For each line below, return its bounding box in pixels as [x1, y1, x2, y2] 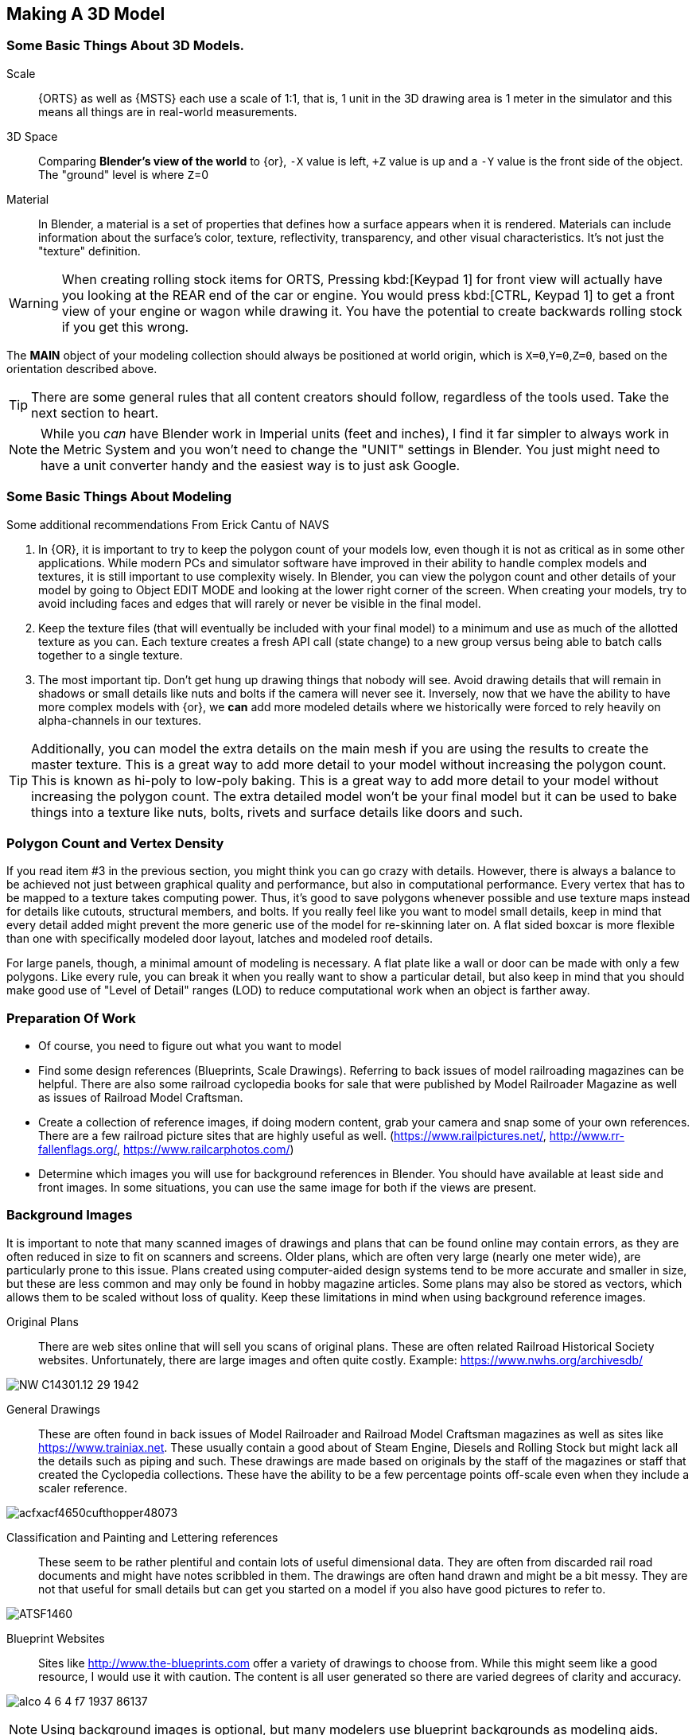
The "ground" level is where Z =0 [38, 167, 208, 181]
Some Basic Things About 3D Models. [6, 37, 245, 54]
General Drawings [6, 1402, 100, 1416]
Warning [9, 294, 59, 311]
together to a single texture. [38, 648, 183, 662]
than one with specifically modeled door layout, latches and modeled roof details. [6, 932, 433, 946]
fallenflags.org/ [38, 1142, 117, 1157]
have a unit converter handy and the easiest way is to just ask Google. [41, 457, 461, 473]
